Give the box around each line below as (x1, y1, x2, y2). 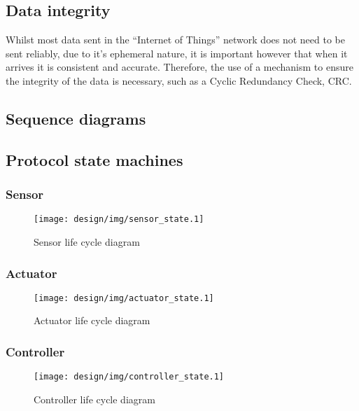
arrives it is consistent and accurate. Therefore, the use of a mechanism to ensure (6, 60, 353, 74)
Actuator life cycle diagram (34, 313, 150, 328)
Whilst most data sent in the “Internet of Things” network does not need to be (6, 32, 345, 47)
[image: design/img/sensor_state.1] (34, 214, 204, 225)
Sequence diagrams (6, 107, 146, 129)
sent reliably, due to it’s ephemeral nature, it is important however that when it (6, 46, 348, 60)
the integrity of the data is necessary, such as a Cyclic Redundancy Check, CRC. (6, 73, 352, 88)
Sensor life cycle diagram (34, 235, 140, 249)
